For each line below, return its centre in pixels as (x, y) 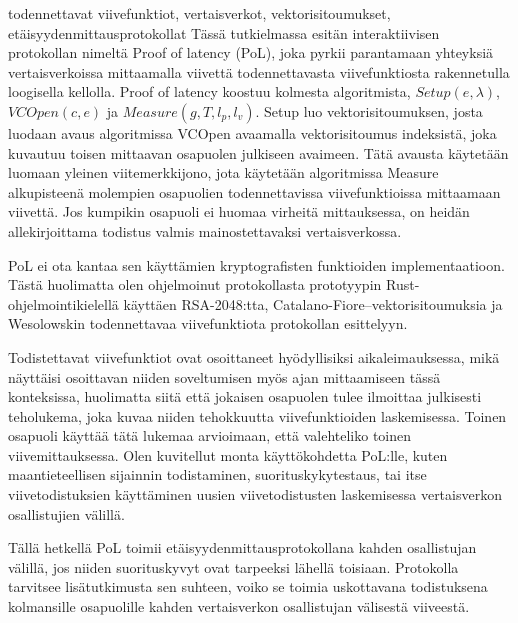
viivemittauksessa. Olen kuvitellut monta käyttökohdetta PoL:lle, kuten (228, 454)
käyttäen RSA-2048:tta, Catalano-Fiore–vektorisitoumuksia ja (313, 303)
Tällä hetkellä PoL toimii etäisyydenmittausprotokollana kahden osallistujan (242, 547)
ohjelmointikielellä (63, 303)
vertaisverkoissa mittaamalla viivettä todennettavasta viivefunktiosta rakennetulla (259, 71)
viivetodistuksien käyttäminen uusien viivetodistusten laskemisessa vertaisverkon (255, 494)
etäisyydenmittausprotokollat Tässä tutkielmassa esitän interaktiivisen (224, 32)
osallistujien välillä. (66, 513)
